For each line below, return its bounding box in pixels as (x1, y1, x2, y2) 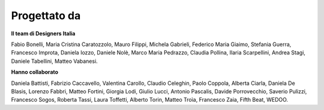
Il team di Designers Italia (11, 30, 76, 37)
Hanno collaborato (11, 69, 59, 76)
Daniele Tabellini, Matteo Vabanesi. (11, 57, 98, 65)
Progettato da (11, 9, 81, 22)
